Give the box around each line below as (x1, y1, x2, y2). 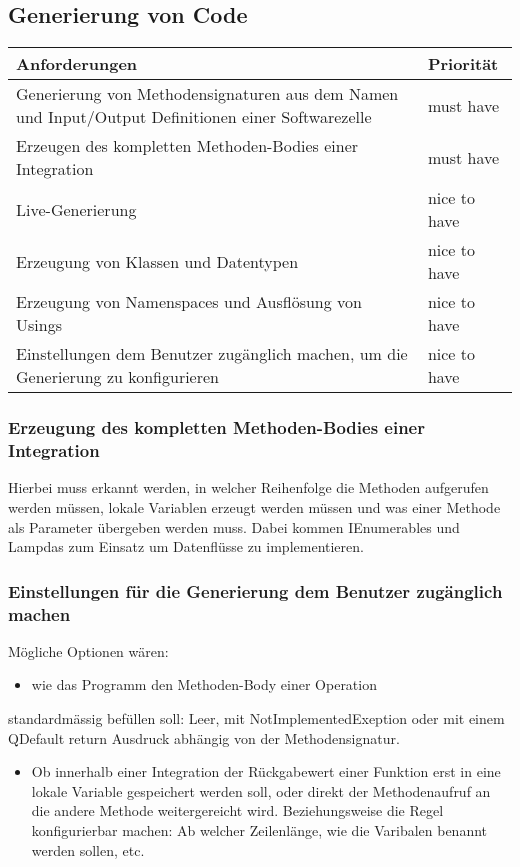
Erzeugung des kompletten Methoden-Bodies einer (8, 415, 425, 440)
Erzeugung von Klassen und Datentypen (16, 249, 299, 273)
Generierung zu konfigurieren (16, 365, 219, 389)
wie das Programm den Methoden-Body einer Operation (31, 674, 377, 695)
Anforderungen (16, 52, 138, 76)
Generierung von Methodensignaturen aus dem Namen (16, 82, 399, 106)
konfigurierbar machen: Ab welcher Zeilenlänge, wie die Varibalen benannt (31, 820, 488, 841)
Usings (16, 313, 62, 337)
